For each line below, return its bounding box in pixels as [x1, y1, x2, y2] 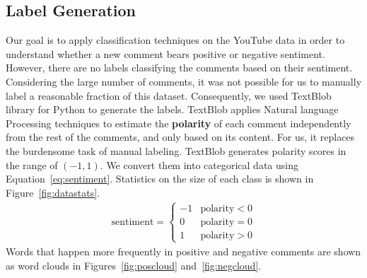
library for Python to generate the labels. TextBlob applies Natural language [6, 102, 339, 117]
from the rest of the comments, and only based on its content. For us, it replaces [6, 129, 355, 144]
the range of [6, 157, 58, 172]
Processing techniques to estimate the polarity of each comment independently [6, 115, 351, 130]
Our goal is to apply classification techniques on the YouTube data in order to [6, 33, 345, 47]
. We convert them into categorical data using [100, 157, 298, 172]
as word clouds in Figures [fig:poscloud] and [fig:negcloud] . [6, 257, 262, 272]
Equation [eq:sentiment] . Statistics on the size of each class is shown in [6, 171, 314, 186]
